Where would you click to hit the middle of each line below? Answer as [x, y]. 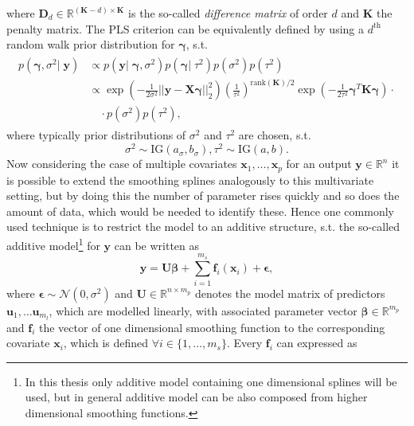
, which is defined [106, 343]
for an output [319, 164]
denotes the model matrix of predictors [290, 293]
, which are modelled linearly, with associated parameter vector [203, 310]
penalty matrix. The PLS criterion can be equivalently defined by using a [186, 28]
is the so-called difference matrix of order [228, 13]
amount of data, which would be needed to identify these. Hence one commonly [200, 211]
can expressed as [317, 343]
